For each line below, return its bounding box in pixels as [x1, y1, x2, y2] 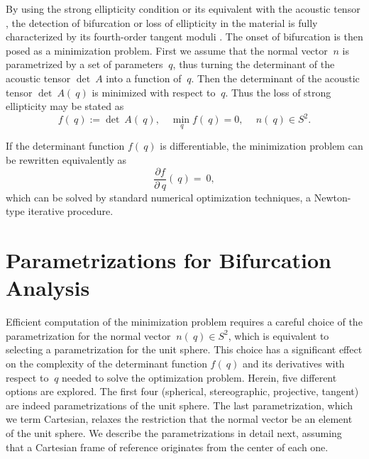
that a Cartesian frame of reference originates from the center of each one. [6, 439, 329, 454]
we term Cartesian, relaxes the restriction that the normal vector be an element [6, 411, 353, 426]
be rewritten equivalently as [6, 153, 127, 167]
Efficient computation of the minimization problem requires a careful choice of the [6, 314, 363, 329]
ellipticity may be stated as [6, 99, 124, 114]
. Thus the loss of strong [225, 84, 331, 99]
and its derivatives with [242, 356, 345, 370]
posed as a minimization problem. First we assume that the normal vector [6, 43, 328, 57]
